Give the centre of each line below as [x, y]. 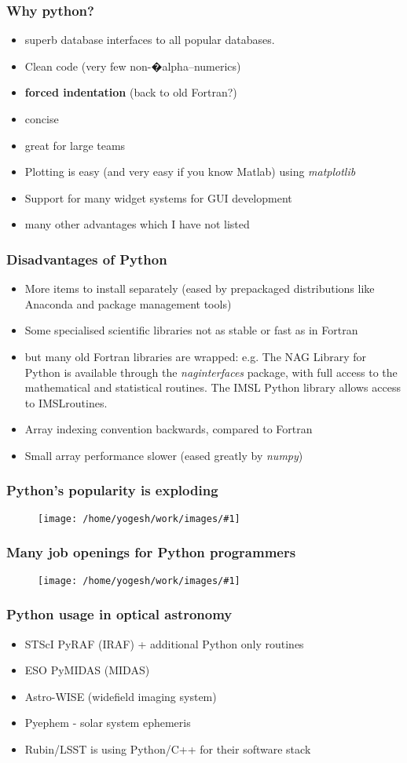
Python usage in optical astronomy [119, 614]
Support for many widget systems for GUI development [158, 197]
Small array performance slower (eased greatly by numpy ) [164, 455]
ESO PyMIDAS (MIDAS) [87, 670]
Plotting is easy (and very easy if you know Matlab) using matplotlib [190, 172]
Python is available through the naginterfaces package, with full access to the [211, 372]
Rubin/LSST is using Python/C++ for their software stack [168, 748]
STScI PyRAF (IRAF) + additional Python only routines [164, 643]
